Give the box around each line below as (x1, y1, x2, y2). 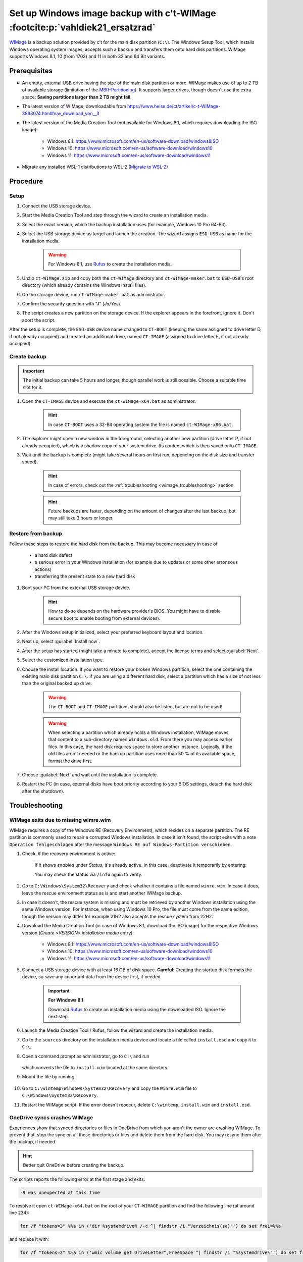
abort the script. (22, 317, 56, 323)
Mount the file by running (22, 1074, 75, 1080)
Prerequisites (9, 66, 53, 75)
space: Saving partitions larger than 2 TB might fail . (22, 94, 132, 100)
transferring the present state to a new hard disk (34, 573, 135, 580)
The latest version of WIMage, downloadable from (22, 103, 126, 110)
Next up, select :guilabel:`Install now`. (22, 639, 100, 645)
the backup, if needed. (9, 1139, 57, 1145)
